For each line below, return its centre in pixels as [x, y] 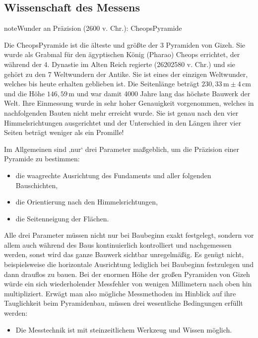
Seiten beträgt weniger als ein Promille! [64, 132]
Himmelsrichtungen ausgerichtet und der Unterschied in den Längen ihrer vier [123, 122]
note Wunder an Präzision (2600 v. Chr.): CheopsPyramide [93, 28]
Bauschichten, [37, 185]
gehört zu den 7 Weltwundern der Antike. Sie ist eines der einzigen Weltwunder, [126, 74]
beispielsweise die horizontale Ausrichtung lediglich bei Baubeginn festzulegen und [129, 264]
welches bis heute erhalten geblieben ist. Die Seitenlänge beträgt [102, 84]
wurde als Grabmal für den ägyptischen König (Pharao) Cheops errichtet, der [122, 54]
